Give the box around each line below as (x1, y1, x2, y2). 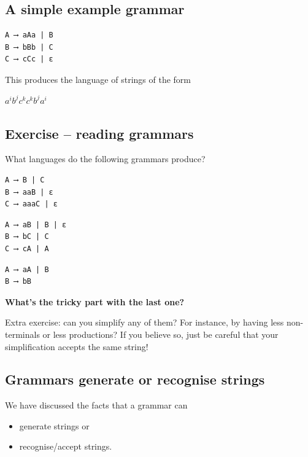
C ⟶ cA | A (5, 244, 49, 253)
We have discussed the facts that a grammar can (5, 399, 188, 412)
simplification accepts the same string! (5, 340, 148, 353)
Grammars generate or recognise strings (5, 370, 265, 389)
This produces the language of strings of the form (5, 72, 191, 85)
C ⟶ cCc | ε (5, 55, 53, 64)
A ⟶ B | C (5, 175, 45, 184)
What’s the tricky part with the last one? (5, 295, 185, 308)
